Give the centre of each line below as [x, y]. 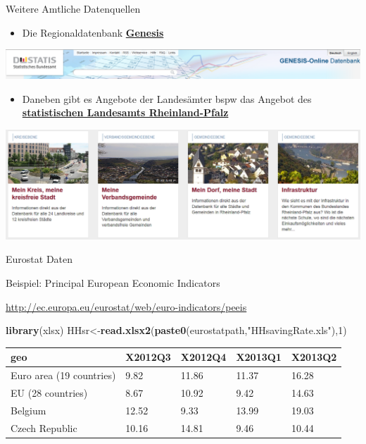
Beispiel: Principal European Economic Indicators [113, 283]
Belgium [29, 410]
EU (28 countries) [49, 392]
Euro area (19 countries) [63, 375]
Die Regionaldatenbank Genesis [93, 32]
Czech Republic [44, 427]
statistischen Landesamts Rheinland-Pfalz [125, 112]
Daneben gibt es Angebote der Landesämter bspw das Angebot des [167, 98]
